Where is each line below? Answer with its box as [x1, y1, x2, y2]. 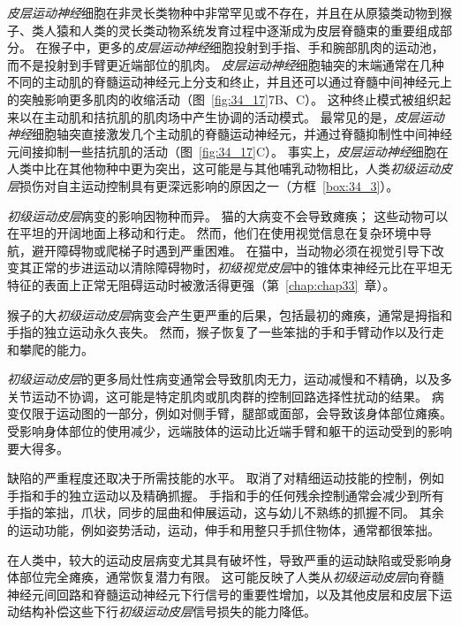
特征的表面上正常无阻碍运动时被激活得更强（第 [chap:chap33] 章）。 [7, 275, 396, 294]
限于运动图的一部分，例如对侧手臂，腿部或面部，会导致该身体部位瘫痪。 [31, 404, 452, 423]
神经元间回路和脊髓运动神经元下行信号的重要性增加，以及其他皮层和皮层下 [7, 584, 440, 603]
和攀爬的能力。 [7, 340, 94, 358]
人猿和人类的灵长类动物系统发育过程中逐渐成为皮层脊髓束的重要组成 [43, 20, 440, 39]
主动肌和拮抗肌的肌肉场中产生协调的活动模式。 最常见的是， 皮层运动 [43, 107, 444, 126]
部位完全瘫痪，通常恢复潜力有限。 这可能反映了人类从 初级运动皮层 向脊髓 [19, 568, 444, 586]
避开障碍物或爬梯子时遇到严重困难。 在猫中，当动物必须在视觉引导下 [31, 240, 432, 259]
